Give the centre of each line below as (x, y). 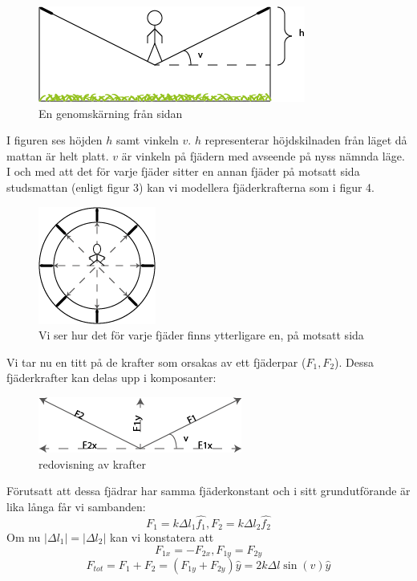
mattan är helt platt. (58, 155)
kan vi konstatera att (162, 536)
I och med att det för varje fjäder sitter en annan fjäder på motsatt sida (183, 171)
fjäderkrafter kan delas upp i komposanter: (111, 378)
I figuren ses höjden (55, 140)
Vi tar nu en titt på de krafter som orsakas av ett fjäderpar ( (156, 362)
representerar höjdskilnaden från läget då (306, 140)
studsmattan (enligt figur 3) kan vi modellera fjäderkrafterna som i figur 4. (191, 187)
